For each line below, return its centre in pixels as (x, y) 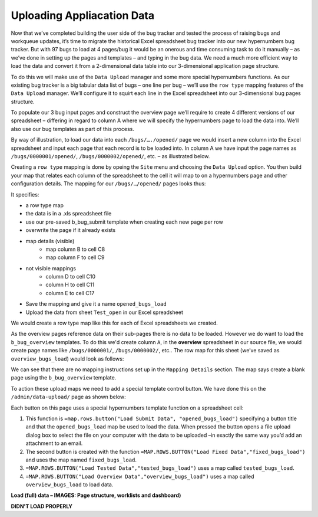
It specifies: (25, 194)
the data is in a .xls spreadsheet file (69, 214)
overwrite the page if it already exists (71, 230)
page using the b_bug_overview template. (64, 378)
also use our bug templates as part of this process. (73, 129)
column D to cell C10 (70, 277)
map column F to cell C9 (75, 257)
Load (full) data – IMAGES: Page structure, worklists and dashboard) (96, 495)
